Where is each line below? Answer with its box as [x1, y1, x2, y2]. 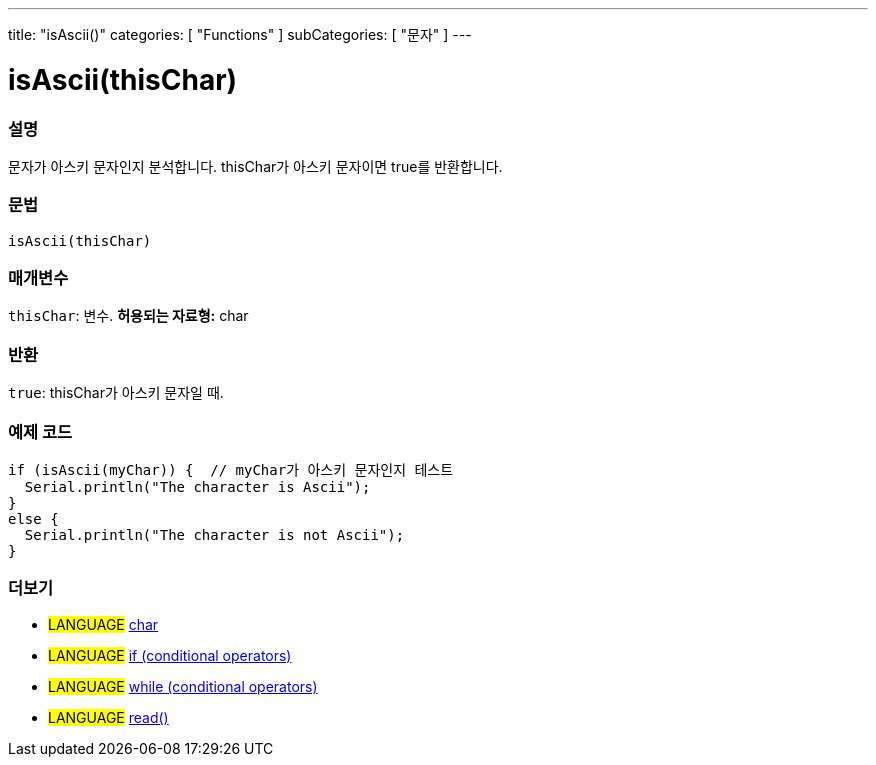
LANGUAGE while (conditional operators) [48, 677, 318, 695]
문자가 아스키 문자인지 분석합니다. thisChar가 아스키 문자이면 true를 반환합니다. [8, 157, 503, 175]
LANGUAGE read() [48, 708, 169, 726]
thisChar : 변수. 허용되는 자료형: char [8, 307, 249, 325]
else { [8, 510, 59, 527]
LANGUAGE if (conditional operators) [48, 646, 292, 664]
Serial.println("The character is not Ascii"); [24, 526, 405, 543]
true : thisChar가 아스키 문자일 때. [8, 384, 224, 402]
